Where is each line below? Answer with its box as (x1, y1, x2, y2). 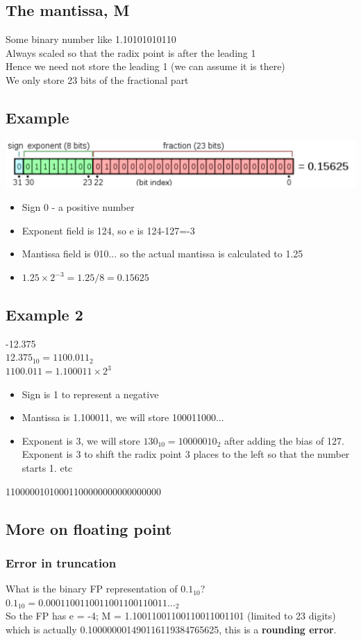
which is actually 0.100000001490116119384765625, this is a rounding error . (6, 622, 337, 636)
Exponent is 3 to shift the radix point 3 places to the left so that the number (22, 447, 350, 461)
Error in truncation (6, 554, 117, 571)
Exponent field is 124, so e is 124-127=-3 (22, 223, 195, 237)
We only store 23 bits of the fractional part (6, 72, 189, 87)
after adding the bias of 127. (224, 433, 344, 447)
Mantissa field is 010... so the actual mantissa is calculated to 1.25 (22, 246, 303, 261)
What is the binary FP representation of (6, 581, 178, 596)
